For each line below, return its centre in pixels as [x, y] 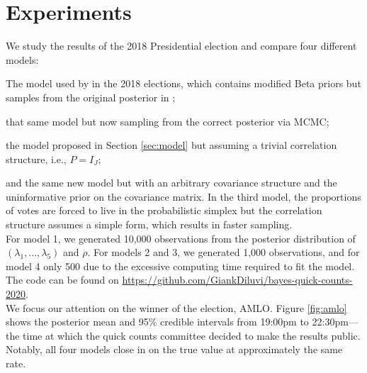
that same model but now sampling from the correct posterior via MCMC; [168, 121]
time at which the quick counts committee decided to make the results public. [192, 335]
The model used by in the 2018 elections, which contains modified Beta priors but [183, 83]
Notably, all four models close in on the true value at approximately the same [174, 349]
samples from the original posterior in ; [91, 97]
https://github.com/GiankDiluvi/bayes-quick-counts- [237, 280]
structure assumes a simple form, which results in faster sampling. [149, 224]
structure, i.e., [36, 158]
